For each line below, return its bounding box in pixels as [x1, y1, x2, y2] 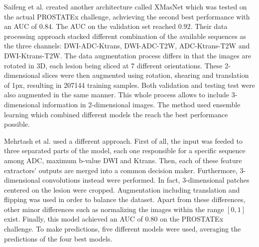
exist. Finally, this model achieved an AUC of [4, 214, 143, 224]
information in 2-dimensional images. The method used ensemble [42, 99, 241, 109]
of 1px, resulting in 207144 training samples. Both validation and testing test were [4, 79, 255, 90]
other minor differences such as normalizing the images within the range [4, 204, 224, 214]
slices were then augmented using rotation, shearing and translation [42, 70, 249, 80]
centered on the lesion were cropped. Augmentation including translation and [4, 184, 240, 195]
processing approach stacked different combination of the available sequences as [4, 30, 246, 41]
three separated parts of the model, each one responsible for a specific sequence [4, 145, 246, 156]
